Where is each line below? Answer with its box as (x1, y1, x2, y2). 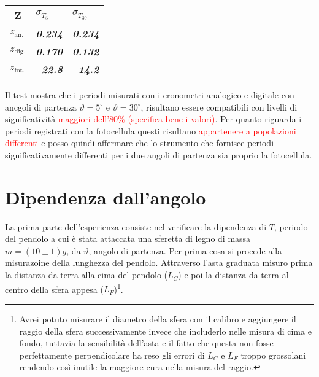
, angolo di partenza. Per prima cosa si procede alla (88, 244, 282, 257)
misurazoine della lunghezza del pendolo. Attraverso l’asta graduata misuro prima (5, 256, 313, 269)
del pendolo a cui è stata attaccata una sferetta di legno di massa (5, 232, 251, 245)
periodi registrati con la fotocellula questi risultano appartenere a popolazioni (5, 124, 296, 137)
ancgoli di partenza (5, 100, 77, 113)
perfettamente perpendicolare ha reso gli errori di (19, 348, 205, 361)
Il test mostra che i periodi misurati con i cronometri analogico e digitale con (5, 88, 294, 101)
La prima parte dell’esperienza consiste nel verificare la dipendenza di (5, 220, 267, 233)
